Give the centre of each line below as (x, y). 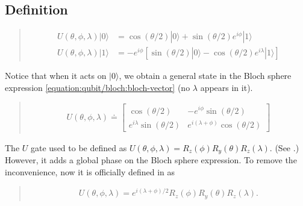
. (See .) (284, 147)
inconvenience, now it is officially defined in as (90, 171)
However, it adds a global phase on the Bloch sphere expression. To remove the (151, 160)
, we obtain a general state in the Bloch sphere (205, 76)
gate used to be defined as (79, 147)
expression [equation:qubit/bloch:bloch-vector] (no (98, 87)
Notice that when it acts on (56, 76)
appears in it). (226, 87)
